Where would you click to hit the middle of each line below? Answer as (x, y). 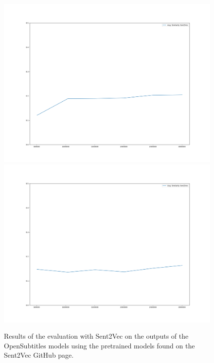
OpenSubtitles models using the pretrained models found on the (99, 345)
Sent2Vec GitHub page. (39, 355)
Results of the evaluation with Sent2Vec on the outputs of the (96, 336)
